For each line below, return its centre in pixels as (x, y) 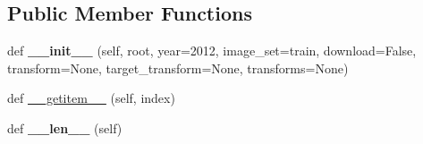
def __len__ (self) (65, 127)
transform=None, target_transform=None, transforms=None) (178, 68)
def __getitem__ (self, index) (91, 98)
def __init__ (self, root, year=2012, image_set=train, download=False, (212, 51)
